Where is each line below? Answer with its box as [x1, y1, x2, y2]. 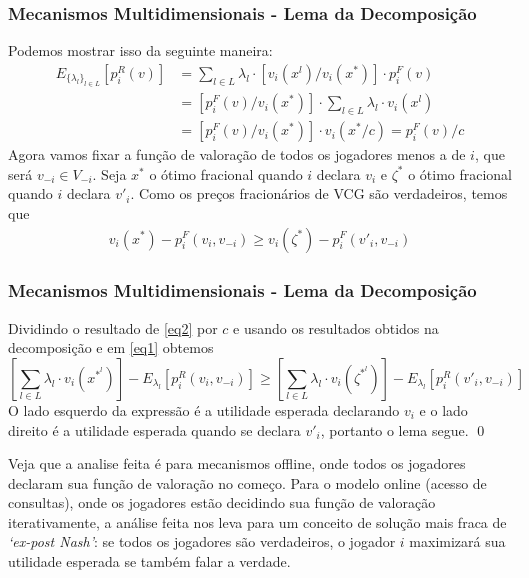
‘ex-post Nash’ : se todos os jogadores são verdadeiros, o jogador [8, 531, 396, 552]
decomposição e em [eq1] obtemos [8, 337, 214, 358]
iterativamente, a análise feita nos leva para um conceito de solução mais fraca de [8, 511, 507, 532]
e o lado [419, 399, 468, 420]
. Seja [92, 163, 127, 184]
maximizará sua [409, 531, 506, 552]
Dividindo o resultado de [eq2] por [8, 317, 218, 338]
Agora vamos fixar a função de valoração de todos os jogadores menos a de [8, 144, 466, 165]
